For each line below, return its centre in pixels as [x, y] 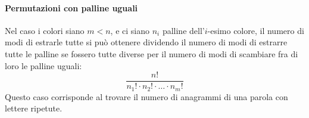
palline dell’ [183, 30]
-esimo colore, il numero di [256, 30]
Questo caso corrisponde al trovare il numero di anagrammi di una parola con [146, 96]
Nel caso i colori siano [45, 30]
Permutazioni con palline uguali [71, 7]
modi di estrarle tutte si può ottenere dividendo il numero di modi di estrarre [146, 42]
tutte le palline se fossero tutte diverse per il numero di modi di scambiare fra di [152, 53]
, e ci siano [130, 30]
